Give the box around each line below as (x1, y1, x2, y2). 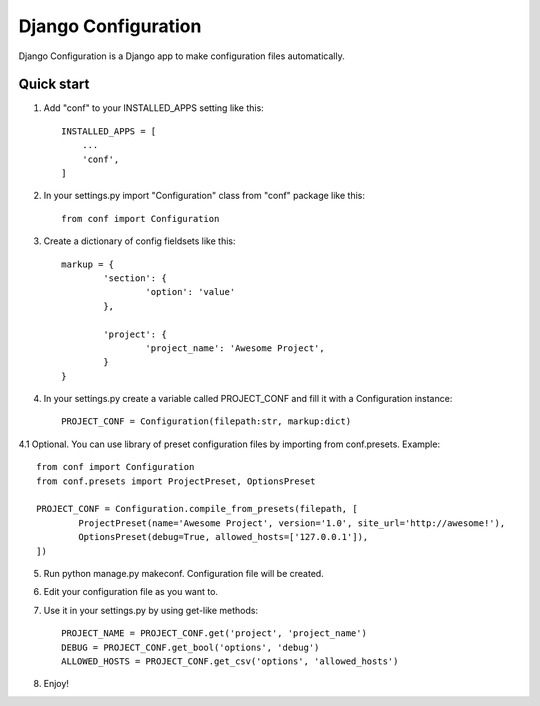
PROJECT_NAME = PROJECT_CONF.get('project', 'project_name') (61, 628, 367, 639)
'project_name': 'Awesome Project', (145, 342, 325, 354)
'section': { (103, 272, 167, 284)
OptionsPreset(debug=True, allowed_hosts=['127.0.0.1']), (78, 531, 369, 543)
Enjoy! (43, 678, 70, 690)
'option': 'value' (145, 286, 236, 298)
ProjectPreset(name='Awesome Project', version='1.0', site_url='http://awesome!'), (78, 517, 506, 529)
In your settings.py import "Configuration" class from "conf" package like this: (43, 190, 365, 202)
